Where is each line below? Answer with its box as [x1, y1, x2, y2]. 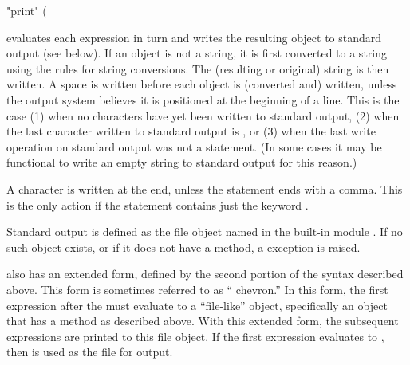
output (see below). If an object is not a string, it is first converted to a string [6, 45, 387, 61]
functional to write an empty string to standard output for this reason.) [6, 154, 357, 171]
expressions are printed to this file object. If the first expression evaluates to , [6, 328, 384, 344]
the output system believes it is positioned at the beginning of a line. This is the [6, 91, 400, 108]
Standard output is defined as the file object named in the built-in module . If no [6, 223, 403, 240]
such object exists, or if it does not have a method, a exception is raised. [6, 238, 361, 255]
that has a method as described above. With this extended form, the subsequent [6, 312, 399, 329]
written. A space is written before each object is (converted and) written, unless [6, 76, 397, 92]
